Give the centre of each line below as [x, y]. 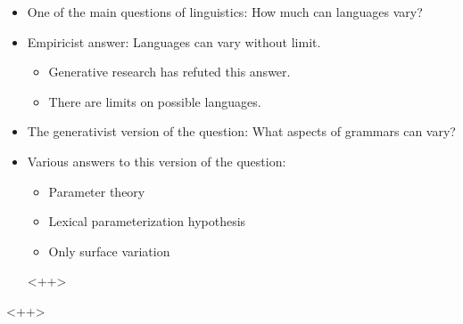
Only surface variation [109, 251]
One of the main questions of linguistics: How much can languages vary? [225, 12]
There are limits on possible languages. [155, 101]
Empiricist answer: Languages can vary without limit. [174, 41]
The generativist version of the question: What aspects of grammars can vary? [241, 131]
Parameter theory [97, 191]
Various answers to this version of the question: [157, 161]
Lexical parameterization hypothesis [147, 221]
